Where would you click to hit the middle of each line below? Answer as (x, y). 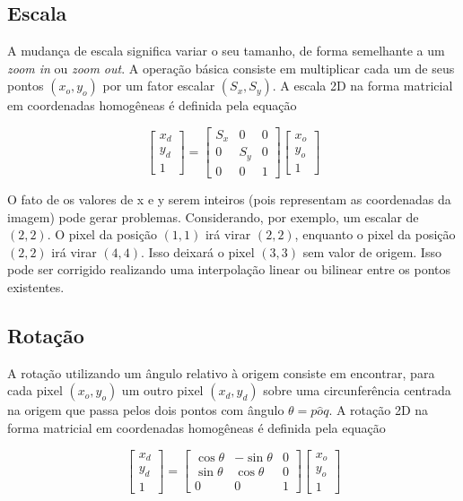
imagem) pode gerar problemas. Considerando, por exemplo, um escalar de (213, 216)
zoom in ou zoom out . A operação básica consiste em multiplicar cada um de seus (231, 68)
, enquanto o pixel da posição (375, 234)
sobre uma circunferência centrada (357, 390)
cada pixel (35, 390)
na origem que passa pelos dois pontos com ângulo (146, 410)
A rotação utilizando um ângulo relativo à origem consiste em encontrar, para (221, 372)
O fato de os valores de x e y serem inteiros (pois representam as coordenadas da (229, 199)
